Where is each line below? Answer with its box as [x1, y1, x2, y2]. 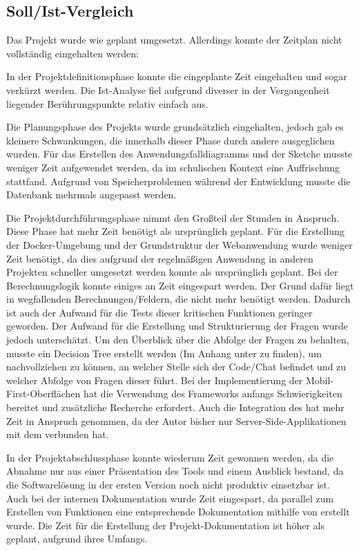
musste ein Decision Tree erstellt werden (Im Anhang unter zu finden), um [6, 345, 322, 360]
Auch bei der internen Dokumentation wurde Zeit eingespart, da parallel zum [6, 491, 334, 505]
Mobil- [305, 372, 334, 387]
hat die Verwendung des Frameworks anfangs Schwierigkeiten [83, 386, 342, 401]
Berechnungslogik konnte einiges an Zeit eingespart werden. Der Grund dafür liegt [6, 278, 354, 292]
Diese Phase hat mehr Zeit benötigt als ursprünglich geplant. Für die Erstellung [6, 224, 345, 238]
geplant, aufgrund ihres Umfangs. [6, 531, 148, 546]
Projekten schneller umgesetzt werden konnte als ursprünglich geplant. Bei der [6, 265, 338, 279]
